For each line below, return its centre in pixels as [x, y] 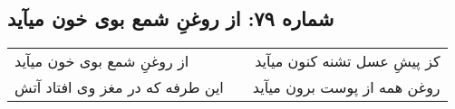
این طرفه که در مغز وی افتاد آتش [119, 87]
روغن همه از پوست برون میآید [346, 87]
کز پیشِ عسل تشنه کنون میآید [348, 61]
